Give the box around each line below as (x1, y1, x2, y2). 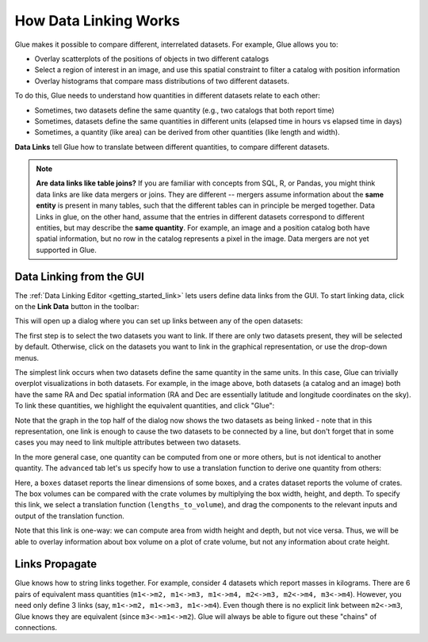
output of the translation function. (14, 511, 124, 521)
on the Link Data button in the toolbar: (14, 302, 139, 311)
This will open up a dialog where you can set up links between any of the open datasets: (14, 316, 304, 326)
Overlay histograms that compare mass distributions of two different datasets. (34, 76, 289, 86)
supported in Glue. (36, 245, 97, 254)
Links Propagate (14, 557, 97, 571)
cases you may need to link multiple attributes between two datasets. (14, 438, 242, 447)
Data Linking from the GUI (14, 269, 144, 283)
